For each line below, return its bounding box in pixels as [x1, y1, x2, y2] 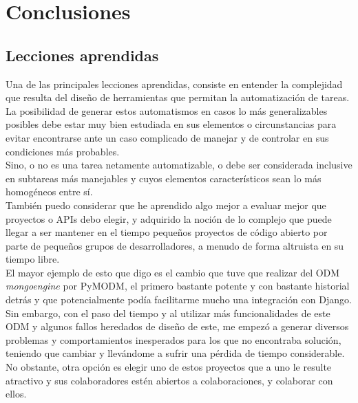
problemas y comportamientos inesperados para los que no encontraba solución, [6, 332, 341, 347]
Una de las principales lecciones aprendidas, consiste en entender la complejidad [6, 76, 343, 91]
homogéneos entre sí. [6, 184, 93, 199]
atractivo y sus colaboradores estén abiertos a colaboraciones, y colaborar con [6, 373, 333, 387]
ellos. [6, 386, 27, 401]
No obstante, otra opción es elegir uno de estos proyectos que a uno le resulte [6, 360, 332, 374]
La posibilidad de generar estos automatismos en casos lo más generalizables [6, 103, 328, 118]
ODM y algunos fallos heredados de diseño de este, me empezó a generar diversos [6, 319, 349, 334]
